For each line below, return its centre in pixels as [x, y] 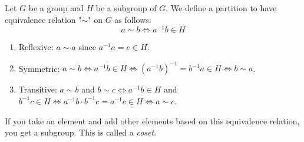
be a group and [56, 8]
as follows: [133, 19]
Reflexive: [36, 47]
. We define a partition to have [221, 8]
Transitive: [38, 89]
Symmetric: [39, 68]
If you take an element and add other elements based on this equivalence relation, [152, 120]
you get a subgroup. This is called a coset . [81, 132]
